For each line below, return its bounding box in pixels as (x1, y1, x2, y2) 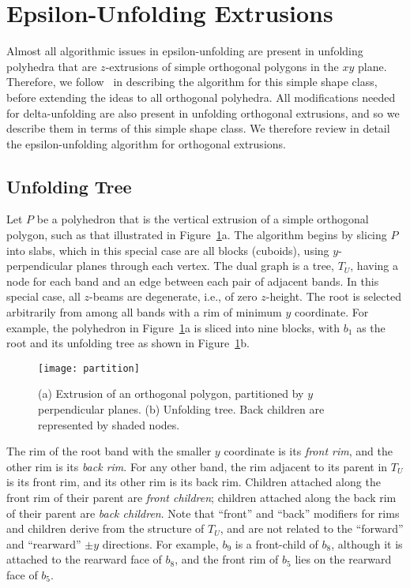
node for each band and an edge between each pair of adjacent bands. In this (6, 272, 379, 289)
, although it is (331, 535, 403, 552)
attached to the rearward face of (6, 551, 162, 567)
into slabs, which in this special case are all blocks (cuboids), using (6, 242, 329, 258)
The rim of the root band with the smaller (6, 443, 212, 459)
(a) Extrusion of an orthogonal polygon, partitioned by (38, 385, 304, 402)
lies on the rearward (295, 551, 392, 567)
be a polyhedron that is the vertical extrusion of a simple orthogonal (36, 211, 369, 227)
